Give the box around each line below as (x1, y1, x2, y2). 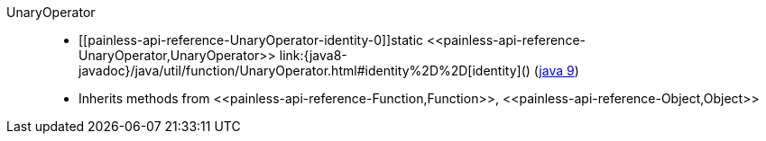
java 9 (539, 63, 575, 78)
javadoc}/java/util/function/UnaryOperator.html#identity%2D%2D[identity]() (78, 63, 531, 78)
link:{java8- (279, 48, 347, 63)
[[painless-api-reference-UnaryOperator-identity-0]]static (78, 32, 424, 48)
